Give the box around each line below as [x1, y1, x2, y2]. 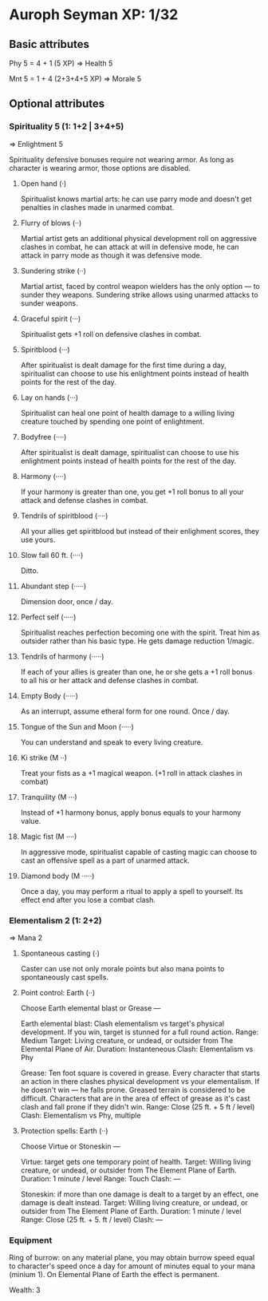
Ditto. [20, 565, 39, 575]
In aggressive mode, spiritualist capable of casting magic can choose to [20, 847, 258, 856]
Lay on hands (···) [20, 393, 79, 402]
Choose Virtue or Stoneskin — [20, 1141, 120, 1151]
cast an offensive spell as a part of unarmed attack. [20, 856, 190, 865]
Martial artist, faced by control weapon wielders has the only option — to [20, 281, 260, 291]
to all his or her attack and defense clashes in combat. [20, 675, 199, 685]
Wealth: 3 [9, 1285, 41, 1295]
